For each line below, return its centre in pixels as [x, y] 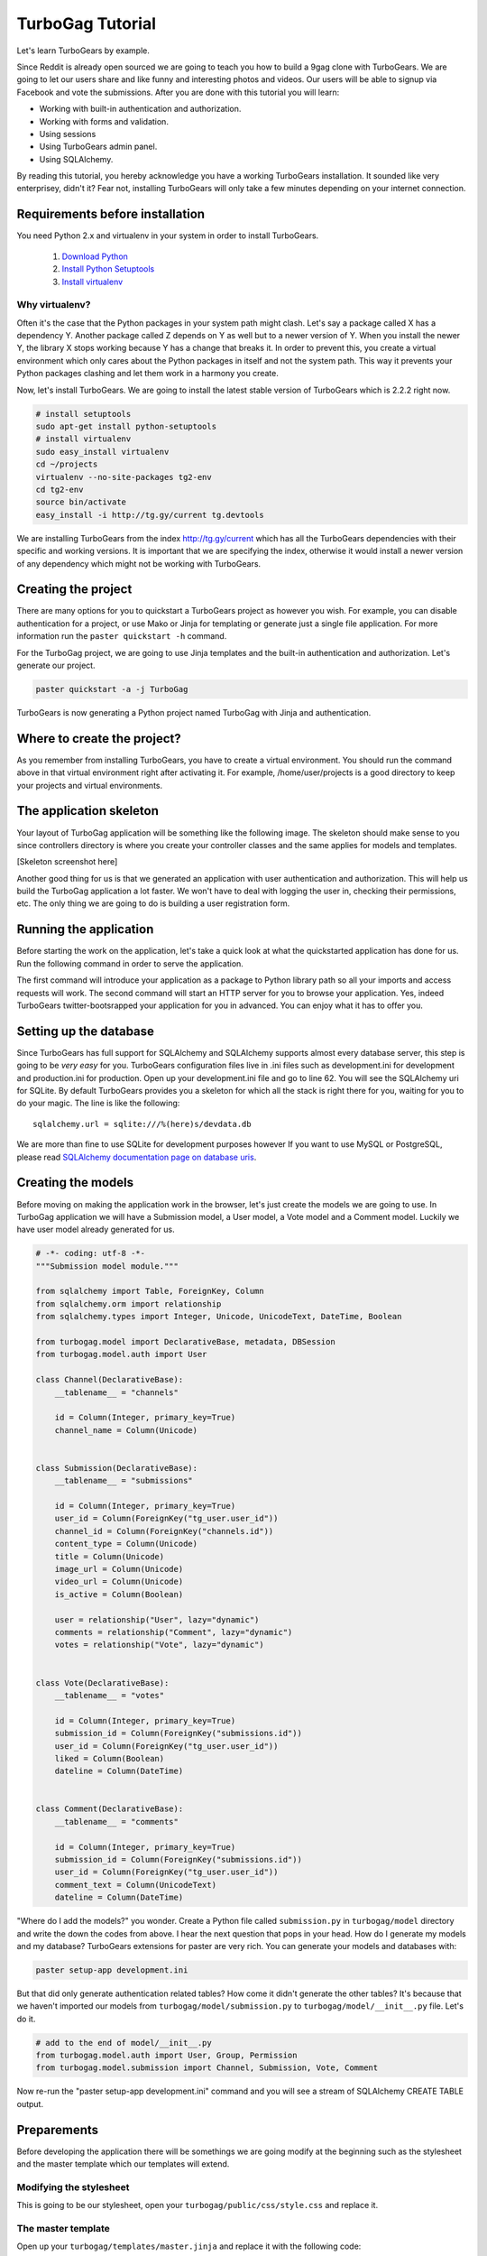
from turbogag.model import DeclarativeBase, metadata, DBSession [185, 1341]
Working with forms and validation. [104, 121]
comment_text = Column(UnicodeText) [135, 1885]
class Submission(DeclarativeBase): [117, 1468]
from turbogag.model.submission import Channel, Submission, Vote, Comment [207, 2068]
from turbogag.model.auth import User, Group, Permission [166, 2056]
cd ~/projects [67, 464]
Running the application [85, 929]
